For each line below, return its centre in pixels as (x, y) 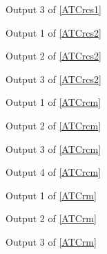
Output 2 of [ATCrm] (51, 218)
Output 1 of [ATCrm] (51, 195)
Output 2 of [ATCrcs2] (53, 56)
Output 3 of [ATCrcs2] (53, 79)
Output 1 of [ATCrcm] (53, 102)
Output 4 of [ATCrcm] (53, 172)
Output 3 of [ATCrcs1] (53, 9)
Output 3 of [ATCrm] (51, 241)
